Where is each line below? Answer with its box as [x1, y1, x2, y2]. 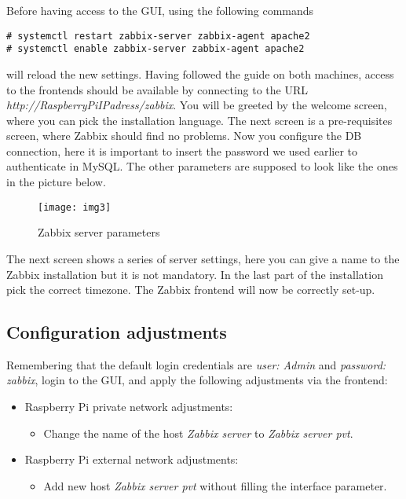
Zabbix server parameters [38, 224, 160, 240]
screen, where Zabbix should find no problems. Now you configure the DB [6, 127, 362, 144]
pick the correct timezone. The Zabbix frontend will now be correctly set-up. [6, 281, 375, 298]
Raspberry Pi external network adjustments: [24, 451, 239, 468]
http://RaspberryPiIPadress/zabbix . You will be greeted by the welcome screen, [6, 97, 387, 113]
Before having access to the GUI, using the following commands [6, 2, 314, 18]
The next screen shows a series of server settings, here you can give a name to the [6, 250, 400, 266]
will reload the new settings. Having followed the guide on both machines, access [6, 65, 394, 82]
